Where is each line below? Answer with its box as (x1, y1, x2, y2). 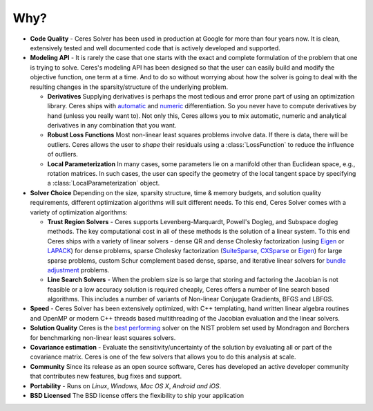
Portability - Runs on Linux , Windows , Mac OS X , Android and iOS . (30, 381, 222, 390)
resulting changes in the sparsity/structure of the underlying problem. (30, 83, 228, 91)
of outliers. (47, 150, 79, 159)
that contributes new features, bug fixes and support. (30, 372, 182, 381)
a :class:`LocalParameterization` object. (47, 179, 160, 188)
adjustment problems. (47, 265, 110, 274)
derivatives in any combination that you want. (47, 121, 177, 130)
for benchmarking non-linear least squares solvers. (30, 333, 176, 341)
